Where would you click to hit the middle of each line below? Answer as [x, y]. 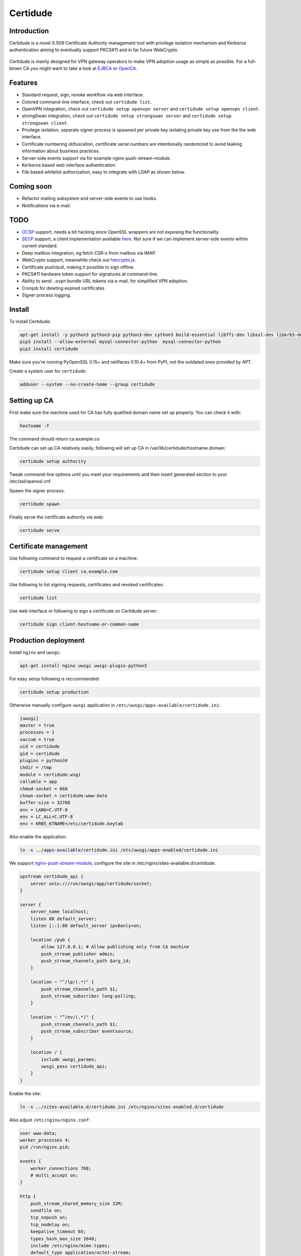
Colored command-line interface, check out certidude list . [87, 102]
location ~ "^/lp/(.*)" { [62, 982]
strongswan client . [45, 123]
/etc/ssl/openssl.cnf [30, 481]
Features [23, 83]
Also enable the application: [38, 837]
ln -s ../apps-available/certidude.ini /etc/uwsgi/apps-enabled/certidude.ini [119, 850]
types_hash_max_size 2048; [64, 1239]
